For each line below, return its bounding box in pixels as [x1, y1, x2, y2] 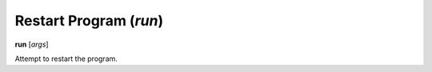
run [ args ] [14, 40, 49, 49]
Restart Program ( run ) [14, 12, 164, 29]
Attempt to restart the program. [14, 54, 118, 63]
